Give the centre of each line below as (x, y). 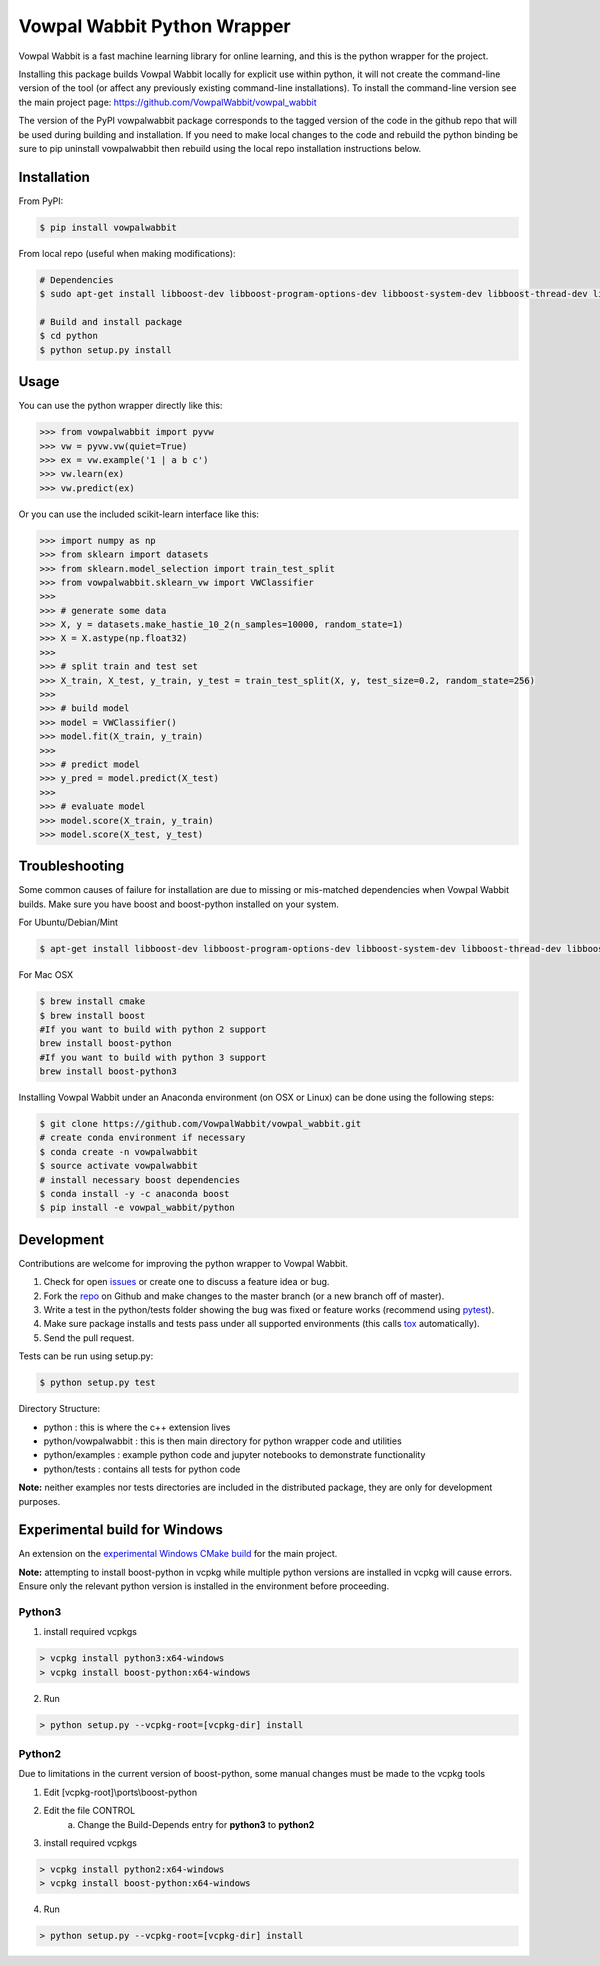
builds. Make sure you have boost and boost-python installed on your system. (179, 904)
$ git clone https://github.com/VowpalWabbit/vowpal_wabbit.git (200, 1124)
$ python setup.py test (98, 1383)
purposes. (39, 1501)
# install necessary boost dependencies (139, 1179)
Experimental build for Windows (121, 1530)
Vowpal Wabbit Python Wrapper (154, 26)
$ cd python (69, 336)
